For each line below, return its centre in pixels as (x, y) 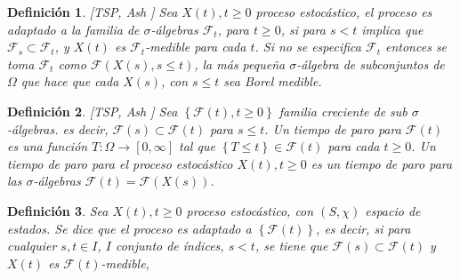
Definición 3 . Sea (58, 210)
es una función (48, 146)
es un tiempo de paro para (382, 163)
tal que (197, 146)
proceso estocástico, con (250, 210)
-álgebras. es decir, (58, 128)
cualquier (32, 246)
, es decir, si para (363, 228)
